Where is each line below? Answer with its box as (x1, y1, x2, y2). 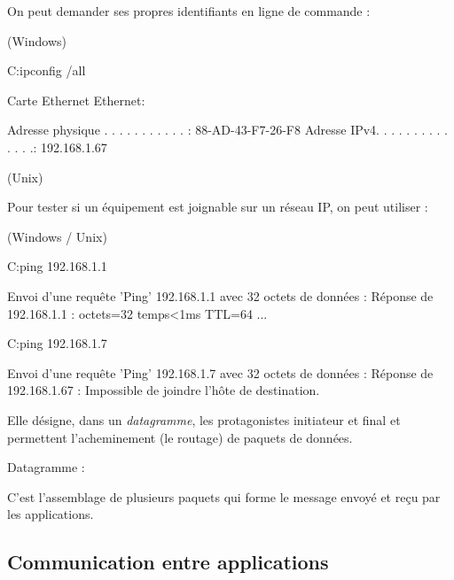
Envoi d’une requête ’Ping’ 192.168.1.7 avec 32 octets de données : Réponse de (7, 363, 434, 382)
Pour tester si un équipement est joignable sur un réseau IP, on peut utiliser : (7, 197, 428, 216)
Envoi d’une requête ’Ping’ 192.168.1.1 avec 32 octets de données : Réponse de (7, 286, 434, 305)
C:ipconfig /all (7, 61, 86, 80)
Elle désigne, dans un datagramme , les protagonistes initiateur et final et (7, 410, 401, 429)
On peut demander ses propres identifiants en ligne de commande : (7, 2, 371, 19)
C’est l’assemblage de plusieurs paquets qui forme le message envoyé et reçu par (7, 487, 441, 506)
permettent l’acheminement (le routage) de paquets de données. (7, 428, 353, 446)
